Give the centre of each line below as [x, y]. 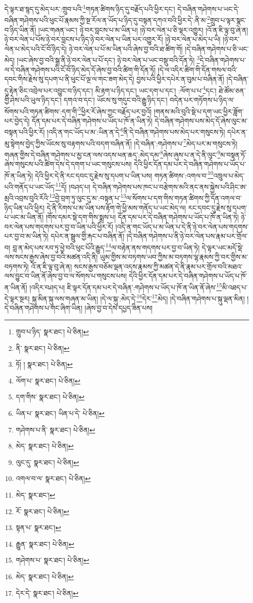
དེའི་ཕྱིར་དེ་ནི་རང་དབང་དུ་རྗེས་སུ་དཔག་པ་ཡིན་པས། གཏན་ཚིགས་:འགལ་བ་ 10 [124, 174]
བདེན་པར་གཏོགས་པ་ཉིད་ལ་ [202, 99]
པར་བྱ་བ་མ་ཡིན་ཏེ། [26, 236]
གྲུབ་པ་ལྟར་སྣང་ [228, 20]
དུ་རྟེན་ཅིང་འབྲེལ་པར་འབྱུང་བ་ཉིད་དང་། [49, 90]
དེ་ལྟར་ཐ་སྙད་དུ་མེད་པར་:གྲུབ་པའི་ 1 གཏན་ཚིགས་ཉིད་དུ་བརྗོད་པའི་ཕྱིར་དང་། [90, 8]
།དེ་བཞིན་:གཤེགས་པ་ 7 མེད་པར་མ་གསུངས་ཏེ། [186, 142]
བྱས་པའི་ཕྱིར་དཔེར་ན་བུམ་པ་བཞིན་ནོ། [180, 79]
